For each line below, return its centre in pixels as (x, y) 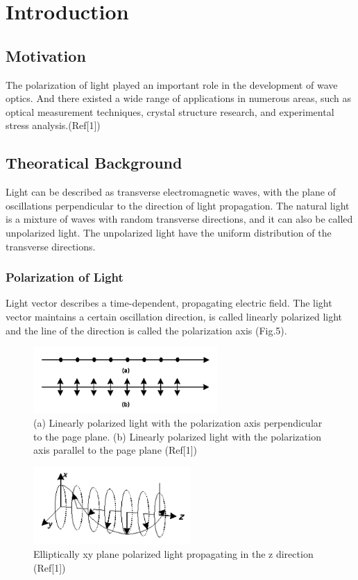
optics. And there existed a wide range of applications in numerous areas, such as (179, 98)
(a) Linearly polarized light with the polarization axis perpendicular (178, 423)
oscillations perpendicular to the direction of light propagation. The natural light (178, 205)
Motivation (46, 55)
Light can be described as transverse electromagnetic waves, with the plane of (171, 192)
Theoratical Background (94, 163)
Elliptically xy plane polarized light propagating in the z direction (173, 554)
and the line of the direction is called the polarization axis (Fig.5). (146, 330)
